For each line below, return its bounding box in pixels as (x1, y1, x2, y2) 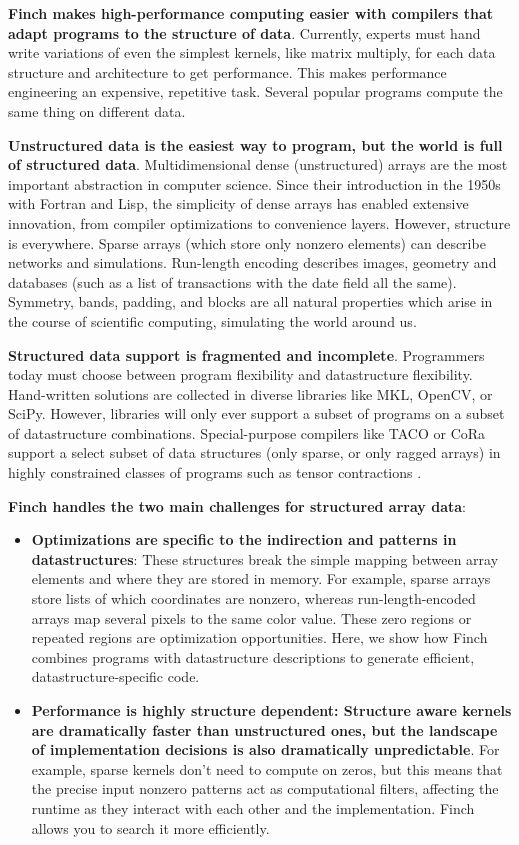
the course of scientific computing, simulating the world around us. (8, 310, 417, 331)
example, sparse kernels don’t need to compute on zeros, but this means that (31, 758, 503, 779)
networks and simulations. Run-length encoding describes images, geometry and (8, 252, 497, 273)
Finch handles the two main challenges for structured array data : (8, 495, 466, 516)
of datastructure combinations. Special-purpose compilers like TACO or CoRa (8, 422, 486, 443)
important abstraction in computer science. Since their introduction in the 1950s (8, 173, 501, 194)
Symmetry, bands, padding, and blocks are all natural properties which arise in (8, 291, 493, 312)
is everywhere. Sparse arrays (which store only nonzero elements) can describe (8, 232, 486, 253)
